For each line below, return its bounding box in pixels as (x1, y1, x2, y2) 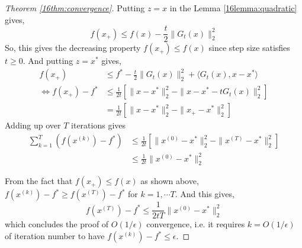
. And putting (23, 54, 73, 67)
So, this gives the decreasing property (5, 41, 141, 54)
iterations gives (71, 119, 126, 131)
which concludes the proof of (5, 218, 109, 230)
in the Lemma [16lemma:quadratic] (169, 2, 297, 14)
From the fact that (5, 175, 73, 187)
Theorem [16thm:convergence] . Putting (5, 2, 145, 14)
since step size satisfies (208, 41, 290, 54)
